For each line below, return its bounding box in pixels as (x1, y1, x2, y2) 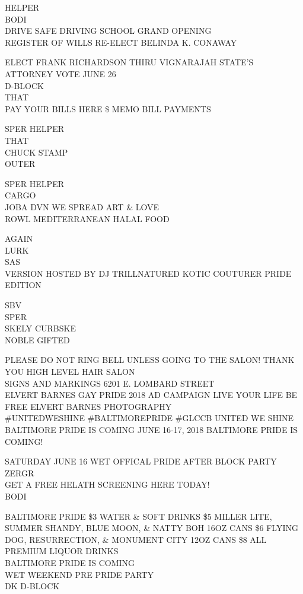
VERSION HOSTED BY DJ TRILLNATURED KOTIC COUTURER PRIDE (5, 267, 292, 279)
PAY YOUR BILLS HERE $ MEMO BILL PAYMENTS (5, 102, 211, 115)
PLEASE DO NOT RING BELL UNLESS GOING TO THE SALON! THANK (5, 353, 295, 366)
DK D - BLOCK (5, 580, 60, 592)
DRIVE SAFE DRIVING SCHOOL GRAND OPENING (5, 24, 212, 37)
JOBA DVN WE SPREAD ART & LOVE (5, 200, 159, 213)
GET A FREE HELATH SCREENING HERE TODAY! (5, 478, 210, 491)
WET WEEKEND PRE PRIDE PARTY (5, 568, 154, 580)
